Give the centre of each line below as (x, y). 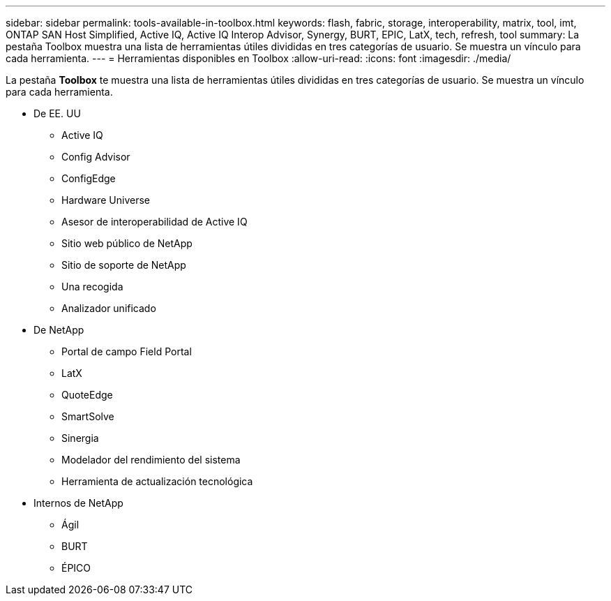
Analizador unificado (109, 308)
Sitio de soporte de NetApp (124, 265)
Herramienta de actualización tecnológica (157, 481)
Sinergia (80, 438)
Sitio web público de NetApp (127, 243)
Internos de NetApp (78, 503)
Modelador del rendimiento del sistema (151, 460)
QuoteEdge (87, 395)
